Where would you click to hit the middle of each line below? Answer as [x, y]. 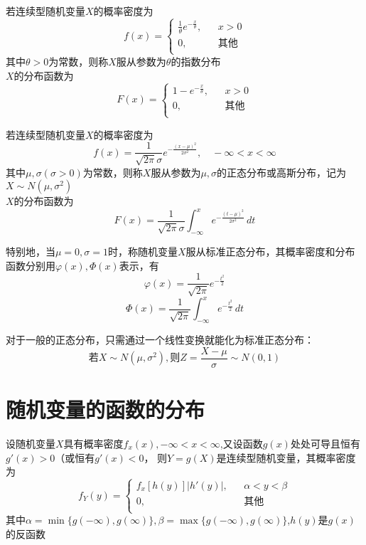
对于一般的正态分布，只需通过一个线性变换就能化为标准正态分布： [160, 340]
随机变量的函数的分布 [106, 409]
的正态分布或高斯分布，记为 [282, 172]
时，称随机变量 [143, 252]
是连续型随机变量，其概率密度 [286, 457]
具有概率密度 [93, 443]
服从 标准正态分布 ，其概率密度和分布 [270, 252]
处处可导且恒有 [325, 443]
